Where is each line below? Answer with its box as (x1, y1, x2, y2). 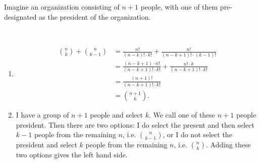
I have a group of (16, 109, 69, 120)
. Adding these (205, 139, 251, 150)
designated (4, 11, 37, 22)
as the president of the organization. (39, 11, 151, 22)
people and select (90, 109, 143, 120)
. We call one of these (148, 109, 216, 120)
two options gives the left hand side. (16, 149, 128, 160)
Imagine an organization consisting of (4, 2, 120, 12)
